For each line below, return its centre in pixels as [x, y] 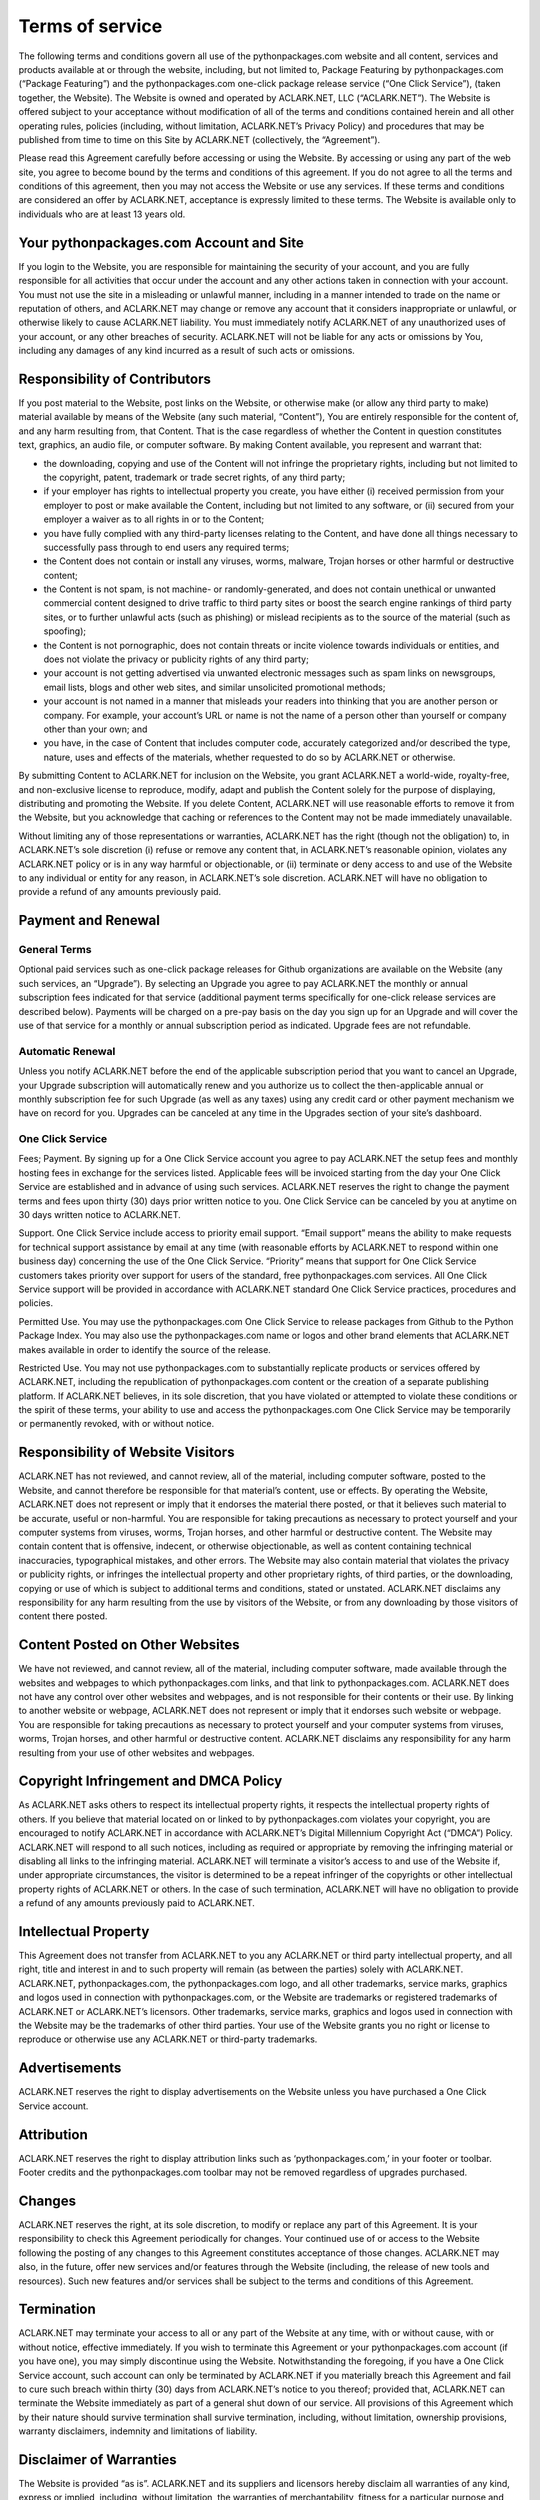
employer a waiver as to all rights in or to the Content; [154, 519]
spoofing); [65, 631]
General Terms [55, 950]
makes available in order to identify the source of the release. [145, 1349]
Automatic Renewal [67, 1051]
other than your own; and [95, 729]
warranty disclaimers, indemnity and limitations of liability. [138, 2431]
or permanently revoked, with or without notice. [116, 1424]
